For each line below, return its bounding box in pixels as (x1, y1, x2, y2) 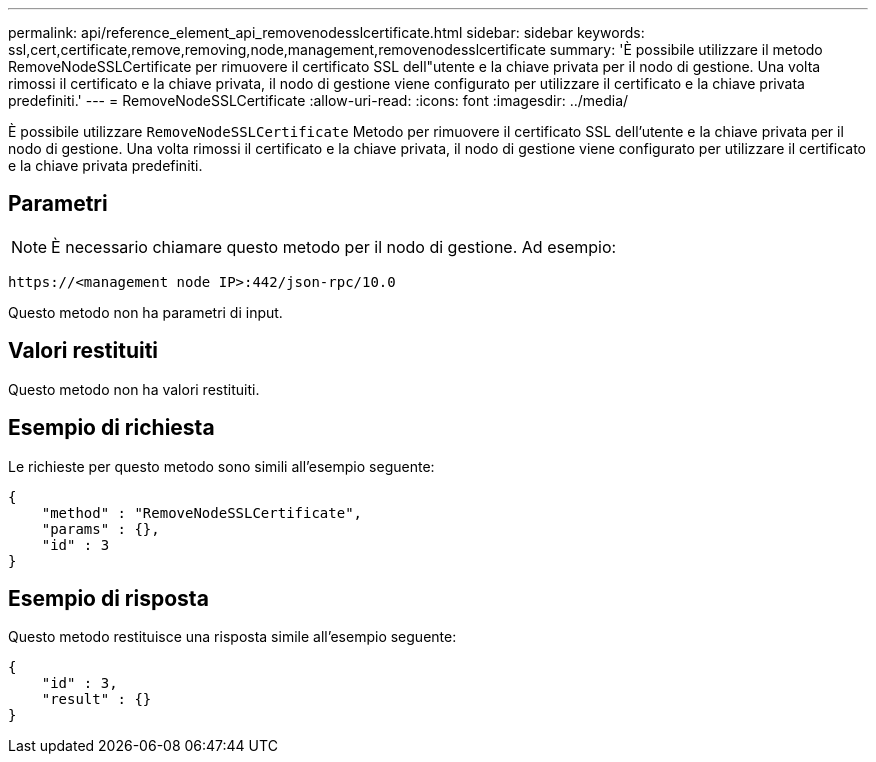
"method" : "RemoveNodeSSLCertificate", (41, 504, 363, 521)
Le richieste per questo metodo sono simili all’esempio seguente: (8, 457, 435, 475)
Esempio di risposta (8, 585, 209, 611)
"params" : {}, (41, 520, 160, 537)
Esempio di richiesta (8, 415, 215, 441)
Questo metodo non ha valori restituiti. (8, 380, 260, 398)
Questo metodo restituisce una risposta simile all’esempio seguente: (8, 628, 457, 646)
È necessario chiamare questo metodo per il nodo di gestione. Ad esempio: (51, 236, 617, 257)
